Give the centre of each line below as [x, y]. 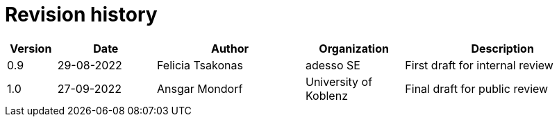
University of [339, 81]
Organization [354, 48]
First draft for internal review [479, 65]
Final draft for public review [477, 88]
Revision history [81, 15]
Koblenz [326, 95]
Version [31, 48]
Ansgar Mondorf [200, 88]
